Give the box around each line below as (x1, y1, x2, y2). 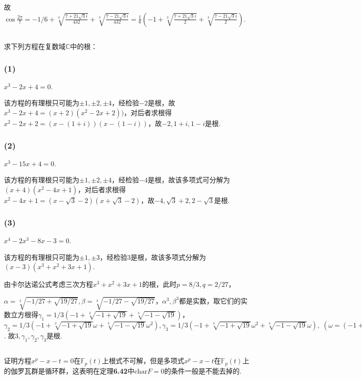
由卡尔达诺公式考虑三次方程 (4, 279, 93, 289)
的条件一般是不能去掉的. (164, 365, 242, 376)
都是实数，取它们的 (179, 295, 241, 305)
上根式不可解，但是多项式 (102, 355, 184, 366)
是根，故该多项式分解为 (131, 252, 206, 262)
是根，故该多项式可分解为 (148, 175, 230, 185)
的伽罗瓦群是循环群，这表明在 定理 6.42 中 (4, 365, 135, 376)
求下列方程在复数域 (4, 41, 66, 51)
